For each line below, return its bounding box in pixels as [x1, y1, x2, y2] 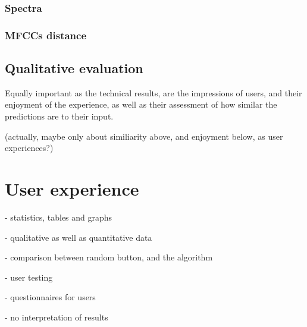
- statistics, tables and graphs [5, 210, 112, 223]
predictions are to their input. [5, 110, 114, 122]
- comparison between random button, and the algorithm [5, 251, 213, 263]
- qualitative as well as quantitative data [5, 231, 152, 243]
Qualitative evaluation [5, 59, 143, 77]
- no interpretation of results [5, 310, 108, 323]
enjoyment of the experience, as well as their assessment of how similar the [5, 98, 277, 111]
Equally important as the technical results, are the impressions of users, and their [5, 86, 302, 99]
